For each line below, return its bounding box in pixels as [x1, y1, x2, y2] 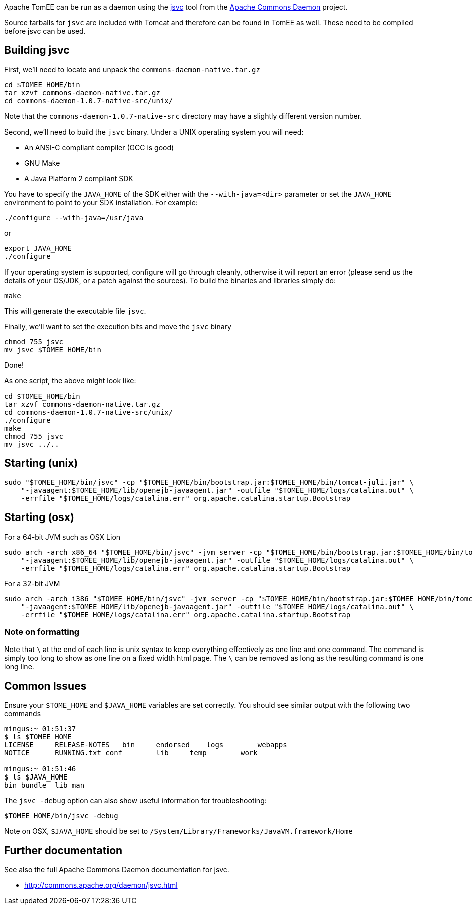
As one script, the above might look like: [4, 376, 136, 385]
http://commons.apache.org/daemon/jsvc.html [24, 880, 178, 889]
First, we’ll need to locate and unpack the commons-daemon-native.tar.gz [4, 65, 260, 74]
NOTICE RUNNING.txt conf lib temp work [4, 749, 258, 757]
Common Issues [4, 679, 87, 692]
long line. [4, 662, 34, 671]
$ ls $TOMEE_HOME [4, 733, 72, 741]
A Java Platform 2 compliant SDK [24, 174, 133, 183]
